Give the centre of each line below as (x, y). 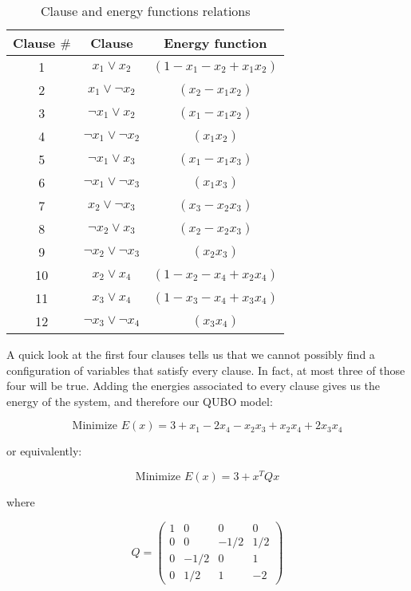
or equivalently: (44, 451)
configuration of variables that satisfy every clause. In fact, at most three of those (206, 370)
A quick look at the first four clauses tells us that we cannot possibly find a (191, 354)
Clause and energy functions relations (145, 11)
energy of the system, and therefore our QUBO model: (140, 401)
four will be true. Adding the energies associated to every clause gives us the (194, 386)
